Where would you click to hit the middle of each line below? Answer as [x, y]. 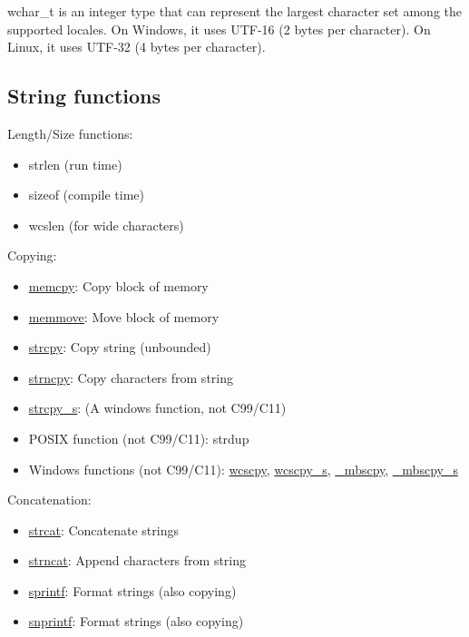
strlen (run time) [75, 164]
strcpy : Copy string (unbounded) [120, 347]
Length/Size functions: [70, 133]
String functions [84, 96]
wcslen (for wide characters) [106, 225]
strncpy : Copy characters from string [131, 377]
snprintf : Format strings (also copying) [136, 621]
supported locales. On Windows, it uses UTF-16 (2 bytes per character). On [219, 29]
